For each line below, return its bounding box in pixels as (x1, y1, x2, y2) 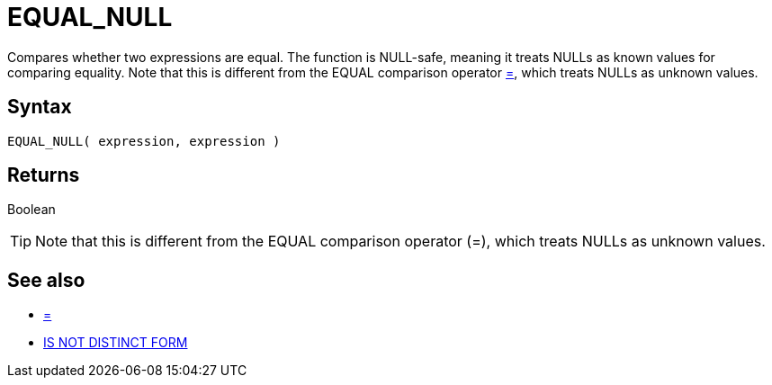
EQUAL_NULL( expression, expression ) (7, 133, 281, 148)
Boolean (7, 201, 56, 218)
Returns (7, 164, 80, 187)
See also (7, 268, 85, 291)
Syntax (7, 95, 72, 119)
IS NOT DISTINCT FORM (43, 335, 188, 351)
